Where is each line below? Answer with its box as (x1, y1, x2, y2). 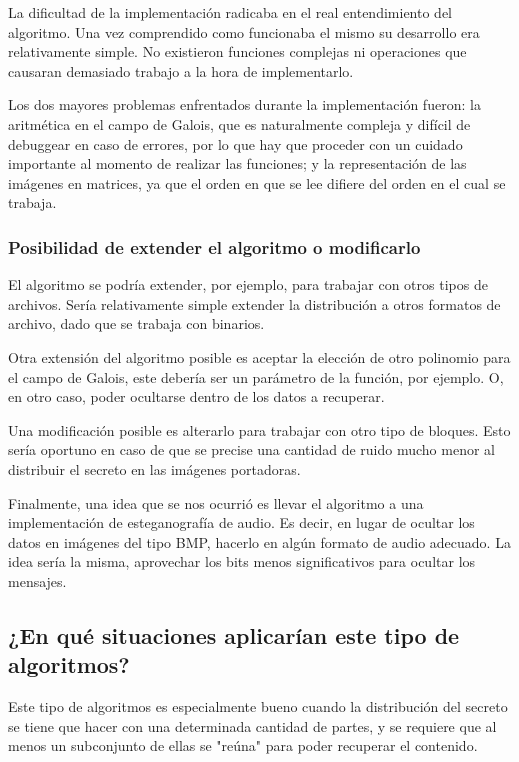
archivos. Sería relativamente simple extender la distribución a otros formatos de (8, 293, 501, 314)
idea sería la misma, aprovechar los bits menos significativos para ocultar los (8, 551, 476, 572)
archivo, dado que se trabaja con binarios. (8, 313, 265, 334)
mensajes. (8, 570, 67, 591)
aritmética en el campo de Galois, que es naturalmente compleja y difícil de (8, 113, 471, 134)
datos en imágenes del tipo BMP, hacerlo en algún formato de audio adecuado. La (8, 531, 511, 552)
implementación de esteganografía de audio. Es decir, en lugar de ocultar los (8, 512, 475, 533)
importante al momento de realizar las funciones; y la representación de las (8, 153, 467, 174)
